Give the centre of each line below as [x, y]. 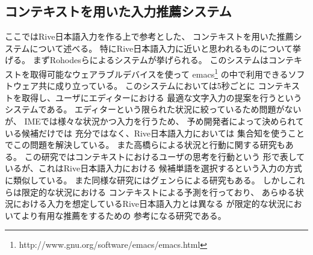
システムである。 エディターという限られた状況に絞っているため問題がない [153, 109]
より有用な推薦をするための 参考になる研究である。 [124, 215]
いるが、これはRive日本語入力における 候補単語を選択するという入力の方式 [153, 168]
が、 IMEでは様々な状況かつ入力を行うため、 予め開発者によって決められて [154, 121]
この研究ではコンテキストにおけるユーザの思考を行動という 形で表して [165, 156]
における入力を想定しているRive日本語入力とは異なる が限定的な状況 [149, 204]
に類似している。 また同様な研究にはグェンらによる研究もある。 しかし [147, 180]
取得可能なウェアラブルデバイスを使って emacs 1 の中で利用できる [159, 73]
